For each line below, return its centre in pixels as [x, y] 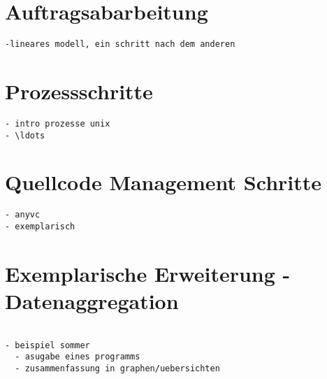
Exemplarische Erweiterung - [148, 273]
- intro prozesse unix [58, 123]
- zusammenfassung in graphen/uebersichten [117, 368]
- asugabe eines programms [78, 357]
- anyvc [23, 215]
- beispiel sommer [48, 345]
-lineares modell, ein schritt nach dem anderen [120, 44]
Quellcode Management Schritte [163, 182]
